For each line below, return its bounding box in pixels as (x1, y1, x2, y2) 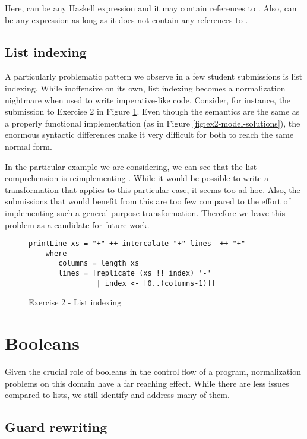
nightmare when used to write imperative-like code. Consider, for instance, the (5, 93, 291, 106)
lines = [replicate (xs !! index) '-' (58, 269, 211, 278)
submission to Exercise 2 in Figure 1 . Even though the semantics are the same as (5, 105, 300, 118)
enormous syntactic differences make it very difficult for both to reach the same (5, 128, 294, 141)
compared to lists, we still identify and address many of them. (5, 389, 230, 401)
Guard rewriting (5, 418, 107, 436)
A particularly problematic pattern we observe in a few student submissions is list (5, 70, 303, 83)
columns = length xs (58, 259, 140, 268)
